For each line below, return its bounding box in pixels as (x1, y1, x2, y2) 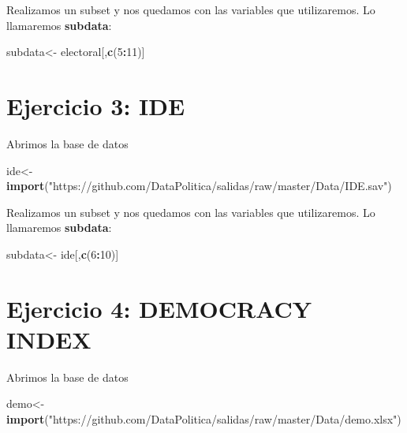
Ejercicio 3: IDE (6, 89, 185, 121)
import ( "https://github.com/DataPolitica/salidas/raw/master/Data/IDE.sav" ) (6, 177, 392, 194)
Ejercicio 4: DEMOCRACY (6, 292, 312, 324)
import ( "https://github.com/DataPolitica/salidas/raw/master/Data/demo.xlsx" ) (6, 410, 401, 427)
